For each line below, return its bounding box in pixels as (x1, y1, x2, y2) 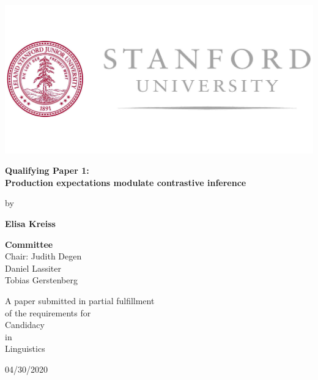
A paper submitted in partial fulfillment (5, 294, 155, 307)
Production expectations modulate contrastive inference (5, 176, 246, 188)
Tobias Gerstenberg (5, 274, 78, 286)
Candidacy (5, 318, 45, 331)
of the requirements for (5, 306, 91, 319)
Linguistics (5, 342, 45, 355)
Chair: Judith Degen (5, 250, 82, 263)
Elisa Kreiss (5, 217, 56, 230)
